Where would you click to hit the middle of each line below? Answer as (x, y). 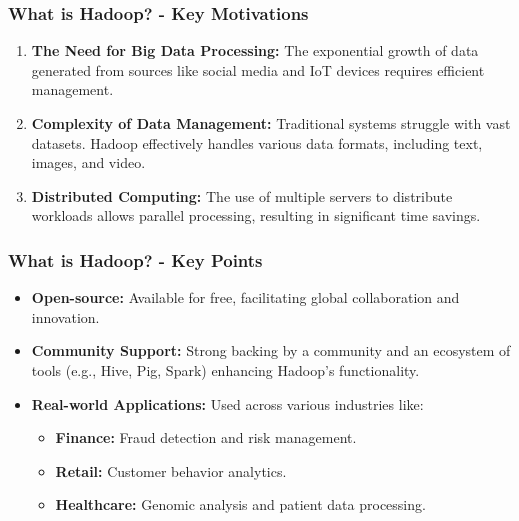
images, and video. (88, 162)
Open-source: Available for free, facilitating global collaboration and (245, 297)
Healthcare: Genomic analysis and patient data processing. (240, 504)
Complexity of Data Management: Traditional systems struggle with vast (271, 123)
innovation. (65, 316)
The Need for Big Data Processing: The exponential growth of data (255, 50)
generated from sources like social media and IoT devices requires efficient (258, 69)
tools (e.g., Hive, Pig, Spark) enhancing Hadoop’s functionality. (225, 369)
